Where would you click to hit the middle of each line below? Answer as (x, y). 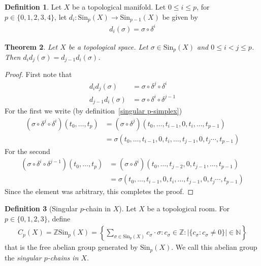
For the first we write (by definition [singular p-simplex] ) (93, 111)
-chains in (63, 257)
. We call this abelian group (214, 247)
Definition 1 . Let (33, 7)
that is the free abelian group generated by (71, 247)
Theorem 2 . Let (31, 46)
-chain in (97, 208)
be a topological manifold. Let (119, 7)
